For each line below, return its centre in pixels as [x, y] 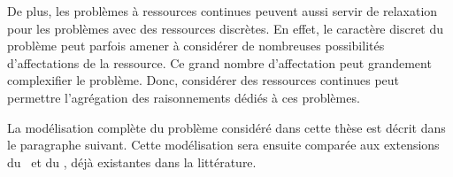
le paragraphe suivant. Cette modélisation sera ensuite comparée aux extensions [223, 145]
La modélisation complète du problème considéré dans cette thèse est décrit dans [226, 127]
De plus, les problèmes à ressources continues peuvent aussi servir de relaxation [223, 11]
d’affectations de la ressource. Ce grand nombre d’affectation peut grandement [219, 62]
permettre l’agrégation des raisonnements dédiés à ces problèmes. [184, 97]
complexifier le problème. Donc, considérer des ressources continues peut [203, 80]
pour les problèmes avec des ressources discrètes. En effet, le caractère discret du [226, 28]
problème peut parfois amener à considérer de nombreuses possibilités [196, 46]
